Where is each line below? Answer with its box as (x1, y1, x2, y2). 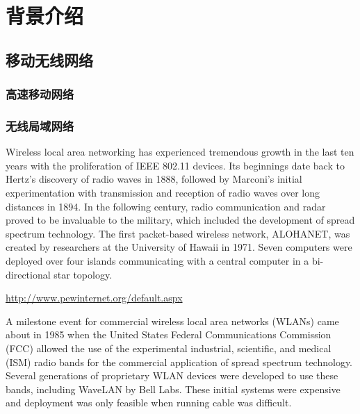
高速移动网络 (6, 85, 74, 103)
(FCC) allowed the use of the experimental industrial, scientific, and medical (6, 340, 332, 355)
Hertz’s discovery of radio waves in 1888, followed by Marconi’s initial (6, 172, 302, 186)
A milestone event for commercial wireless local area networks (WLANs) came (6, 313, 339, 328)
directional (6, 267, 51, 281)
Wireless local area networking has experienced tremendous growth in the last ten (6, 144, 354, 159)
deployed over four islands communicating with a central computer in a (6, 253, 309, 267)
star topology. (54, 267, 113, 281)
